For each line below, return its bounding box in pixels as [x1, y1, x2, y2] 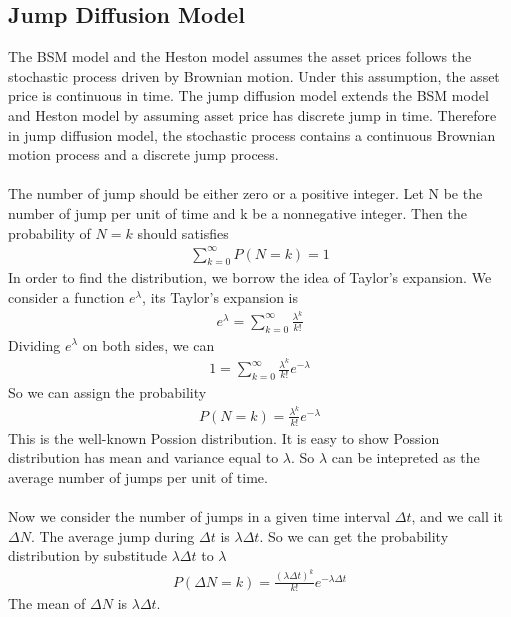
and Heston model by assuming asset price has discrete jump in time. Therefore [8, 104, 497, 125]
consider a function [8, 287, 125, 308]
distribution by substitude [8, 545, 167, 566]
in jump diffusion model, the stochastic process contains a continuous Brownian [8, 124, 496, 145]
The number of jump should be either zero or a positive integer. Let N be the [8, 183, 483, 204]
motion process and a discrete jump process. [8, 144, 279, 165]
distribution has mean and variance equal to [8, 447, 279, 468]
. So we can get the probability [259, 525, 449, 546]
